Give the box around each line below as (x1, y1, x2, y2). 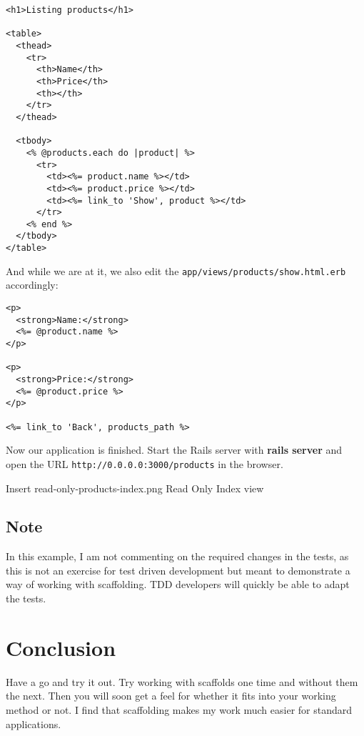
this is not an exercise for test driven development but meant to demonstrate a (6, 562, 350, 577)
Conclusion (6, 632, 116, 662)
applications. (6, 716, 61, 731)
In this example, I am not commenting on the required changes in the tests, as (6, 549, 349, 564)
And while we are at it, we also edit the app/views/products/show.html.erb (6, 263, 346, 278)
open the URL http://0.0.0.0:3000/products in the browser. (6, 456, 283, 471)
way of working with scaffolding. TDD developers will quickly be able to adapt (6, 577, 350, 592)
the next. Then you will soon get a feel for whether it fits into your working (6, 688, 336, 703)
